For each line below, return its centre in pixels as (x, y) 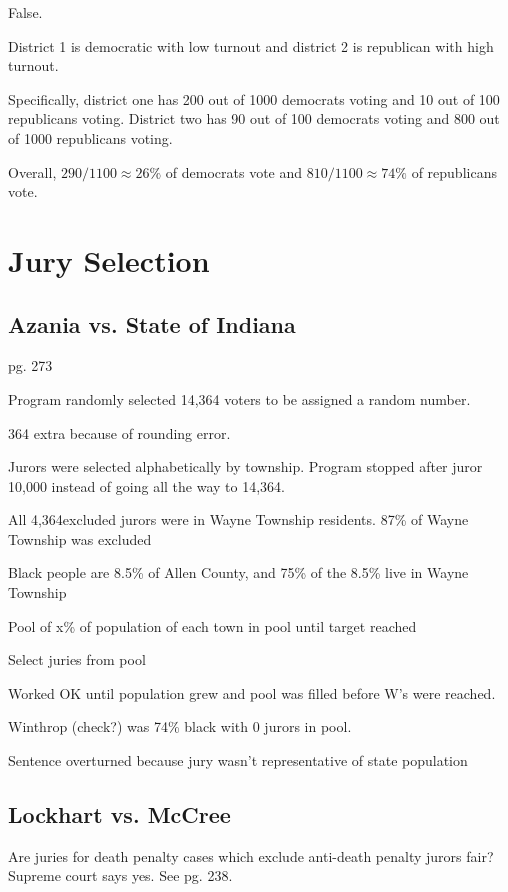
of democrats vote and (234, 171)
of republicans (454, 171)
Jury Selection (109, 259)
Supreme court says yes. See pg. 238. (120, 875)
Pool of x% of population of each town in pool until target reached (212, 625)
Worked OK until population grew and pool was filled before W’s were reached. (252, 692)
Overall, (32, 171)
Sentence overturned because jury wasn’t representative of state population (238, 760)
